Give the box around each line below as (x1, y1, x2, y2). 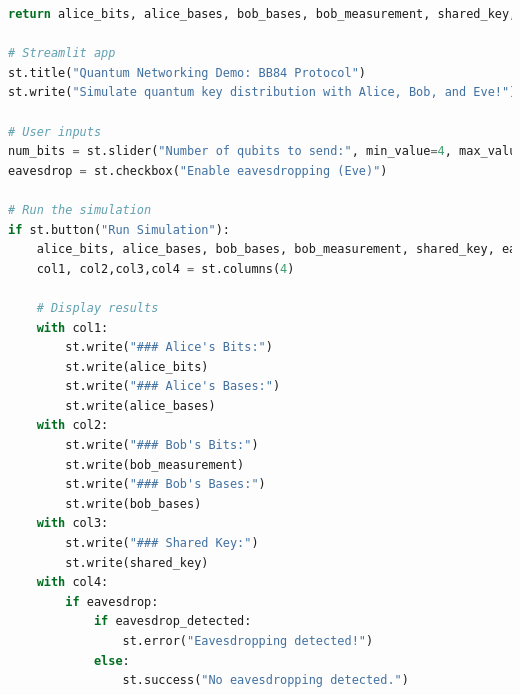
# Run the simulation (8, 202, 152, 217)
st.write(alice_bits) (65, 359, 209, 374)
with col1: (36, 320, 109, 335)
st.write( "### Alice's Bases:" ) (65, 379, 281, 394)
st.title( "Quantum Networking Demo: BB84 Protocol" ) (8, 65, 366, 80)
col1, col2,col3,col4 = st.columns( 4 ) (36, 261, 295, 276)
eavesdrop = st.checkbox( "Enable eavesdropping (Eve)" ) (8, 163, 388, 178)
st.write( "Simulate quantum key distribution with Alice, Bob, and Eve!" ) (8, 85, 517, 100)
